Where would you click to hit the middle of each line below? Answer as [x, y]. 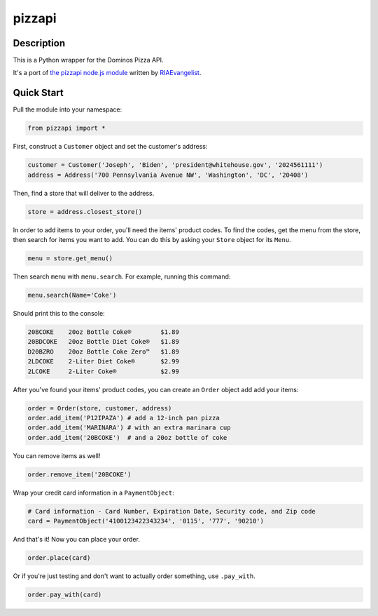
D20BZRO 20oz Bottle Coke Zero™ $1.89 [104, 351]
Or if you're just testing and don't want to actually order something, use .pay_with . [134, 576]
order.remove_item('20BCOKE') [79, 474]
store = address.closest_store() [85, 212]
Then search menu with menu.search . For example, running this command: [122, 276]
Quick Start [38, 93]
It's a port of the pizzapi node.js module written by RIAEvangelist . [107, 73]
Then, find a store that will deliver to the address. [84, 193]
